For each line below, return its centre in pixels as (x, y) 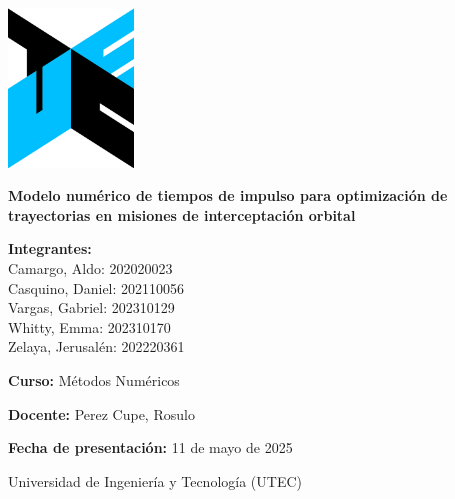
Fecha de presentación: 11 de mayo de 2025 (150, 447)
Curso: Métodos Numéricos (94, 380)
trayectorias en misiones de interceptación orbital (182, 214)
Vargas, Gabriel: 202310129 (91, 307)
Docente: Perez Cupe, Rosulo (101, 413)
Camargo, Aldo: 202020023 (90, 268)
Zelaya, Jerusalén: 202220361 (96, 346)
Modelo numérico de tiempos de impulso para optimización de (228, 195)
